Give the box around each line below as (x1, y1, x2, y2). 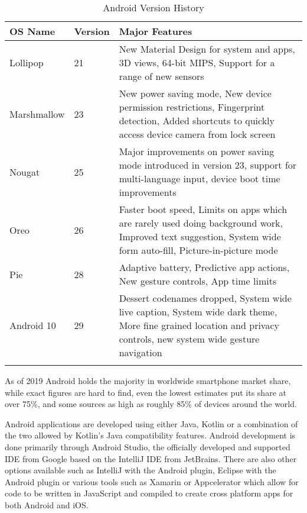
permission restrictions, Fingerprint (119, 100, 265, 114)
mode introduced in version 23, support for (119, 158, 297, 172)
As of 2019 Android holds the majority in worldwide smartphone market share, (5, 375, 291, 386)
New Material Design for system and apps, (119, 42, 295, 56)
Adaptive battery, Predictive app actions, (119, 260, 290, 274)
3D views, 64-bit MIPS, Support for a (119, 56, 275, 69)
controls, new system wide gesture (119, 332, 260, 346)
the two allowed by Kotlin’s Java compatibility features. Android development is (5, 429, 296, 441)
